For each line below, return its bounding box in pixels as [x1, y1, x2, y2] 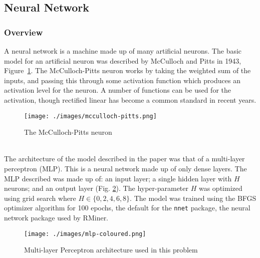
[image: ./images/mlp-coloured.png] [24, 230, 146, 237]
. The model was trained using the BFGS [130, 192, 256, 203]
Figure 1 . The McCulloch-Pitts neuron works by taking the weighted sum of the [4, 65, 251, 76]
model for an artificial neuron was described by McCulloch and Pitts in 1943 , [4, 55, 241, 66]
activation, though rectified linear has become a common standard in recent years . [4, 94, 256, 105]
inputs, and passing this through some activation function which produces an [4, 75, 240, 85]
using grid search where [4, 192, 76, 203]
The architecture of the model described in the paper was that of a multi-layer [4, 153, 245, 164]
